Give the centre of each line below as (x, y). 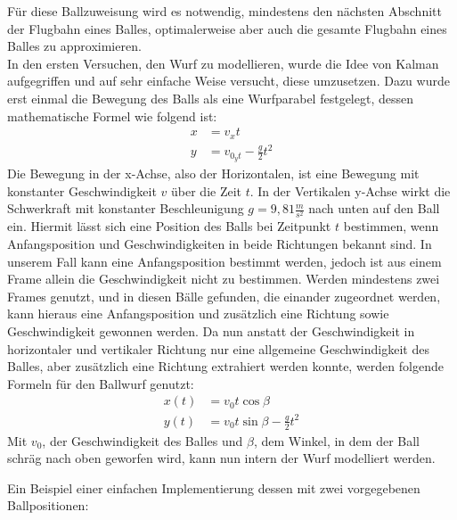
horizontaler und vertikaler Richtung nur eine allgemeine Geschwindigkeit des (218, 348)
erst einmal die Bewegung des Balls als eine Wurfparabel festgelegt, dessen (210, 98)
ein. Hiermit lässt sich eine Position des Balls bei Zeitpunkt (169, 226)
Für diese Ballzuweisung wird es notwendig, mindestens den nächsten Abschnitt (224, 11)
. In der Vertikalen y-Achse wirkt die (350, 190)
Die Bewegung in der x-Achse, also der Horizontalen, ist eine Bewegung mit (213, 173)
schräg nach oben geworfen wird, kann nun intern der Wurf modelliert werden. (221, 458)
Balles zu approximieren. (74, 46)
